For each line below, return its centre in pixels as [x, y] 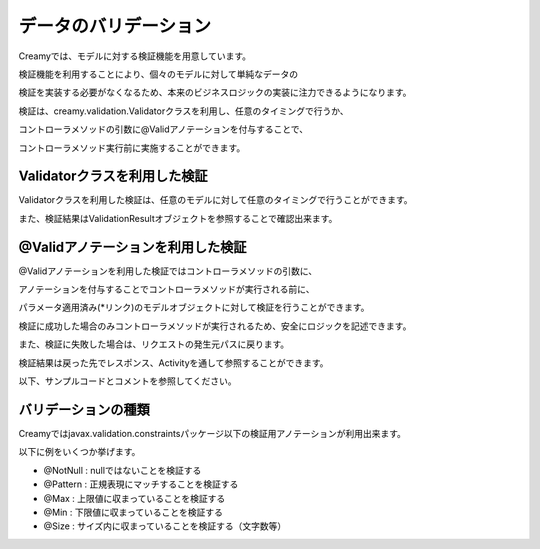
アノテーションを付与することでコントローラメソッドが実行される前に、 [166, 289]
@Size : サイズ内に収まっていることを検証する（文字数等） [165, 526]
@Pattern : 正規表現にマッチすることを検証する [141, 484]
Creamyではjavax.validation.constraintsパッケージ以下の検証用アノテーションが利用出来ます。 [212, 433]
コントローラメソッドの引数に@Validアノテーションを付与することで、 [163, 129]
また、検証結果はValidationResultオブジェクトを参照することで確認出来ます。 [178, 218]
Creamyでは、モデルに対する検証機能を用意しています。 [135, 56]
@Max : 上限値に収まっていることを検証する [134, 498]
